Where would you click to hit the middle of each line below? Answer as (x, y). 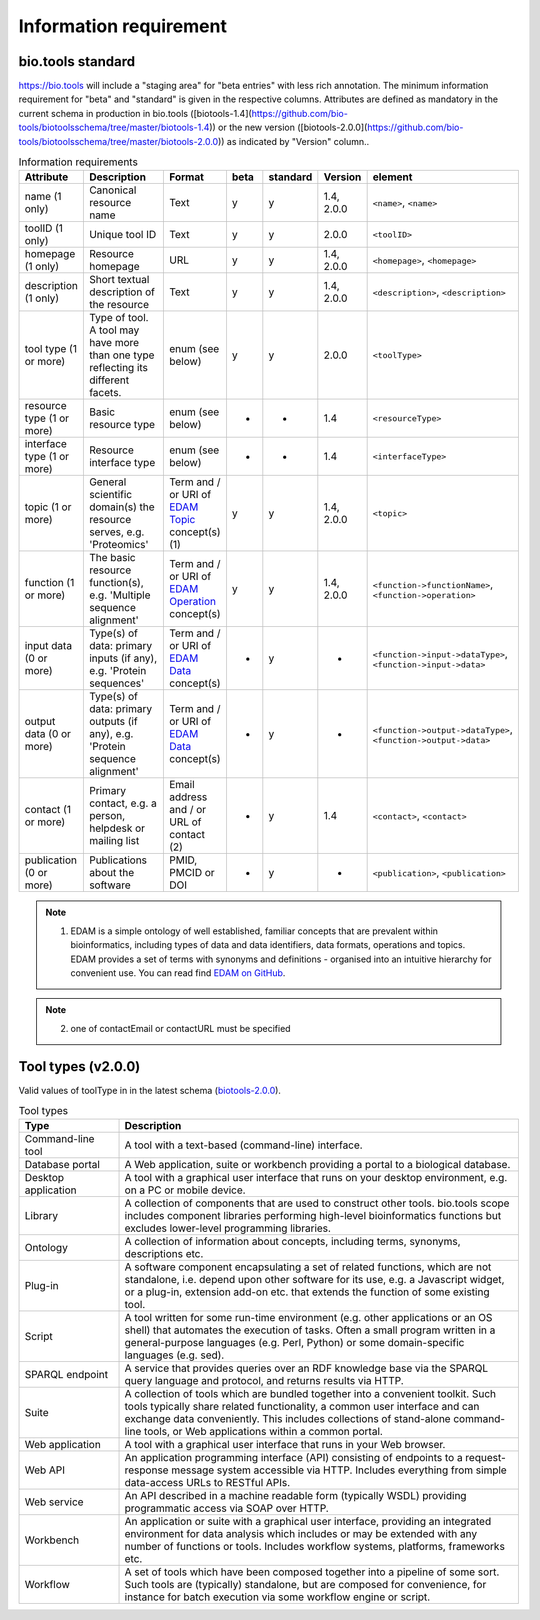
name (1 (43, 197)
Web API (44, 1470)
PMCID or (191, 873)
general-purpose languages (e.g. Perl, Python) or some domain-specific (294, 1343)
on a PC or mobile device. (185, 1190)
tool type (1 (50, 349)
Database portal (62, 1165)
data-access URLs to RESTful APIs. (207, 1483)
